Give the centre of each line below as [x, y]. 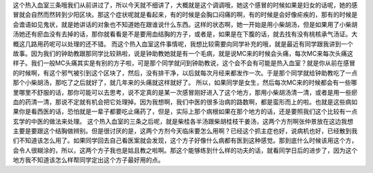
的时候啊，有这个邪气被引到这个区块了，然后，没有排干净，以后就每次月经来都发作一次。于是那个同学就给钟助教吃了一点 [185, 73]
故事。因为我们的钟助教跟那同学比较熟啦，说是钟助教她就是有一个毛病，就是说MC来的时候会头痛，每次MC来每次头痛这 [183, 53]
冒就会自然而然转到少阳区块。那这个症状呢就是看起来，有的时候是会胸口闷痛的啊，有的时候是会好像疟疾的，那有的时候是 [185, 15]
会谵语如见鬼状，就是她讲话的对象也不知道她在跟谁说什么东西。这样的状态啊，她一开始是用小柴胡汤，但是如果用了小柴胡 [185, 24]
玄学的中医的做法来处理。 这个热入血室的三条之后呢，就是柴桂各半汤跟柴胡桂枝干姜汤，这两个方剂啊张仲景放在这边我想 [183, 121]
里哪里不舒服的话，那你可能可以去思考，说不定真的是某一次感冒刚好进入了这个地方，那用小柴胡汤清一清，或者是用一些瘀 [185, 92]
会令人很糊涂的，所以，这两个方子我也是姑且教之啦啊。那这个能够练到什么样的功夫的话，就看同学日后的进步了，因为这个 [185, 150]
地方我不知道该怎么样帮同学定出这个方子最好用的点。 [88, 160]
